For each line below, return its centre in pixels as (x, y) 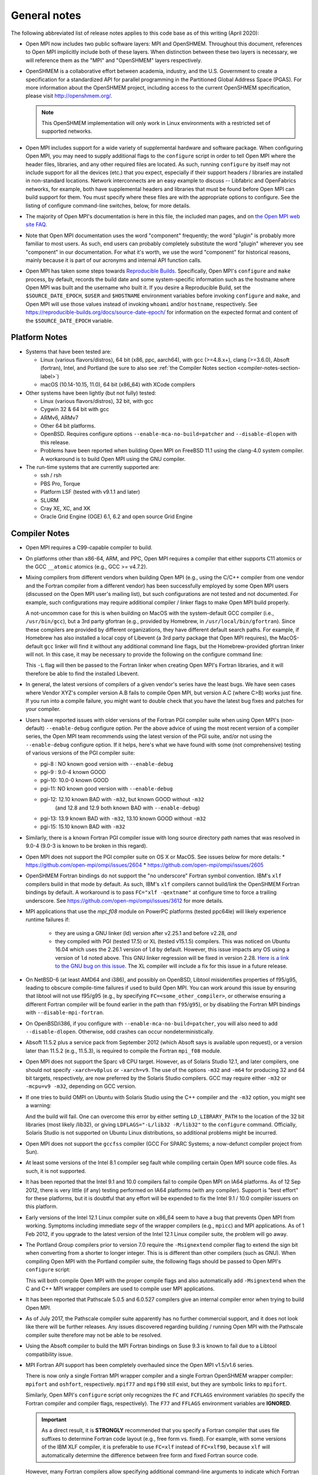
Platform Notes (39, 337)
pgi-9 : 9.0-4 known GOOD (73, 772)
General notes (46, 15)
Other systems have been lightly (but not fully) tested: (91, 393)
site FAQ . (36, 225)
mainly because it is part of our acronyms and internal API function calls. (114, 260)
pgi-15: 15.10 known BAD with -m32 (83, 827)
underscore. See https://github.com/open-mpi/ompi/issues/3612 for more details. (125, 900)
